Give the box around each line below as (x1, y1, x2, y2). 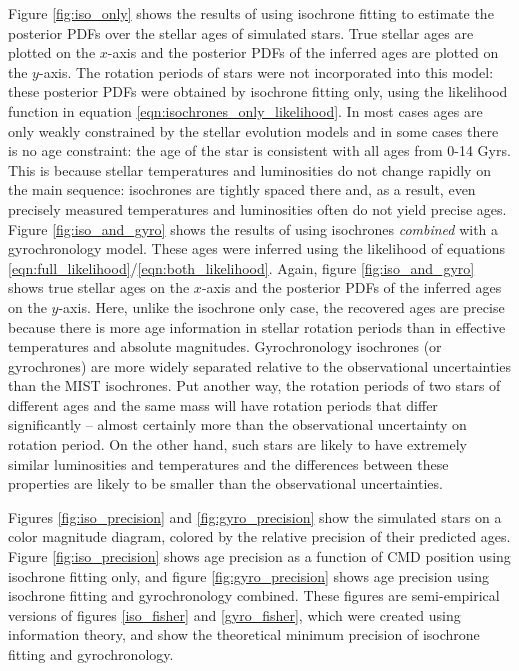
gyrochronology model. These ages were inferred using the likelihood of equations (8, 238, 506, 259)
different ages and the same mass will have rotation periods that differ (8, 394, 438, 415)
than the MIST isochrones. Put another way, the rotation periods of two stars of (8, 375, 501, 396)
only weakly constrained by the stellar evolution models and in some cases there (8, 120, 499, 141)
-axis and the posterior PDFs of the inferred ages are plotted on (107, 42, 499, 63)
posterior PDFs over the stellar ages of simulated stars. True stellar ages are (8, 22, 474, 43)
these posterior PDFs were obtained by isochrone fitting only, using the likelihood (8, 81, 508, 102)
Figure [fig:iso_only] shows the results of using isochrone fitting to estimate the (8, 3, 494, 23)
